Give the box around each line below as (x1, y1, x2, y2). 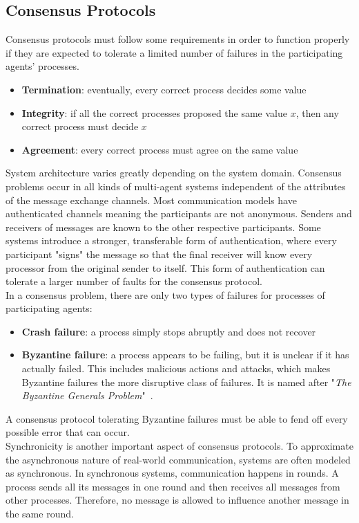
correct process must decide (21, 119, 139, 134)
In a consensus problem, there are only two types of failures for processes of (6, 287, 325, 302)
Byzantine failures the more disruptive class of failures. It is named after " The (21, 374, 351, 389)
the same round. (6, 506, 74, 521)
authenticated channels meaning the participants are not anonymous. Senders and (6, 206, 352, 221)
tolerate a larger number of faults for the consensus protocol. (6, 274, 262, 288)
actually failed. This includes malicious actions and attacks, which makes (21, 361, 331, 376)
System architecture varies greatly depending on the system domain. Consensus (6, 165, 342, 180)
